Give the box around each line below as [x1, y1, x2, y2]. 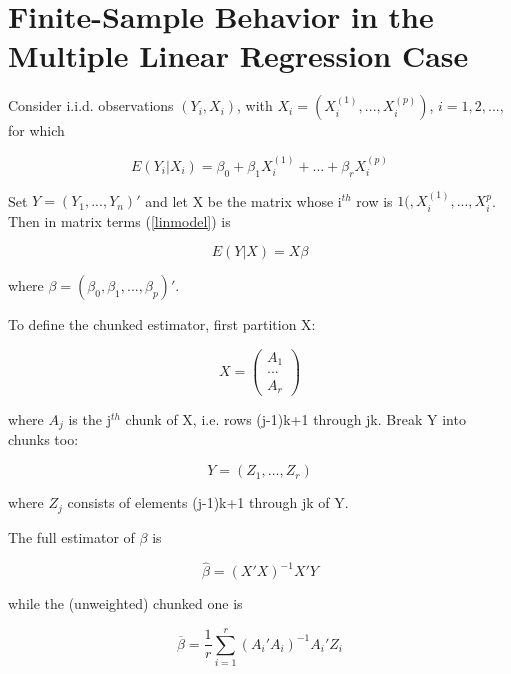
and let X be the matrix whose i [145, 190, 342, 211]
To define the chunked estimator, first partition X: [8, 314, 316, 335]
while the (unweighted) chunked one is [8, 593, 243, 614]
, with [237, 95, 273, 116]
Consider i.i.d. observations [8, 95, 174, 116]
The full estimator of [8, 526, 135, 547]
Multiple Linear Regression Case [8, 35, 469, 76]
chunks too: [8, 429, 79, 450]
